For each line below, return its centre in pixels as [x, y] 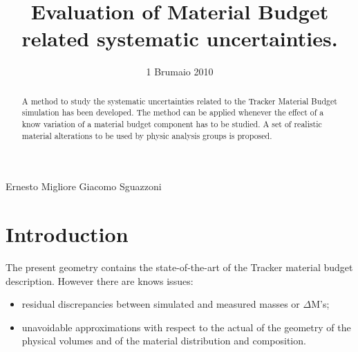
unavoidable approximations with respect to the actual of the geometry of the [186, 327]
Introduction [67, 234]
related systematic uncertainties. [180, 38]
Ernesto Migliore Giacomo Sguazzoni [84, 186]
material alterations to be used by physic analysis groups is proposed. [147, 135]
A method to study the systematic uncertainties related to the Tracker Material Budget [179, 101]
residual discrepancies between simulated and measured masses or [161, 304]
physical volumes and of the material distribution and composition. [164, 341]
